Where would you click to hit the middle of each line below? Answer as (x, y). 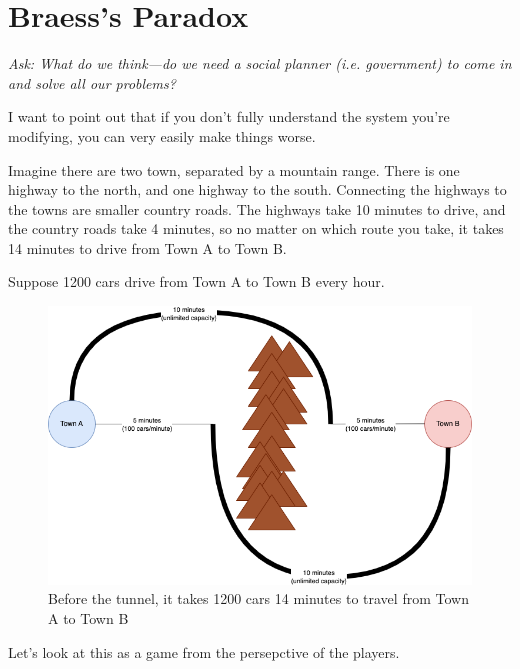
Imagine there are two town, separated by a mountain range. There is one (234, 169)
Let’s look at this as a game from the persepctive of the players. (204, 651)
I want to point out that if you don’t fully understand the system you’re (229, 116)
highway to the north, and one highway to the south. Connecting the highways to (257, 189)
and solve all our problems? (92, 82)
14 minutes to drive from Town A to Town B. (147, 247)
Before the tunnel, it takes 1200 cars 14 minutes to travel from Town (258, 598)
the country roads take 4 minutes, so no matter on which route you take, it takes (256, 228)
